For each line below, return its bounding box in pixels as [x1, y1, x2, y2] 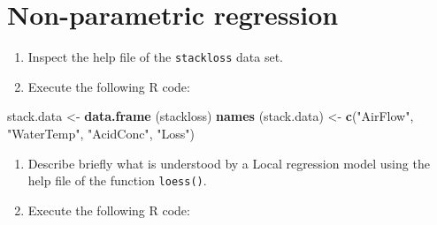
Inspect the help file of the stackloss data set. [27, 48, 283, 66]
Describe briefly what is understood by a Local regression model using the [27, 154, 430, 172]
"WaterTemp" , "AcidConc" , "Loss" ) [7, 124, 195, 142]
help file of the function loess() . [27, 171, 207, 190]
